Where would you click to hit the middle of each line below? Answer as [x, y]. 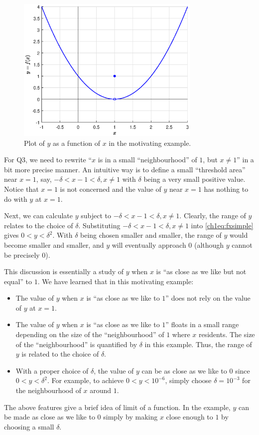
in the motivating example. [150, 143]
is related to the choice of [60, 354]
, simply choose [188, 380]
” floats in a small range [202, 324]
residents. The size [227, 334]
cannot [242, 244]
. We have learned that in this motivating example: [116, 281]
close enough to [190, 417]
